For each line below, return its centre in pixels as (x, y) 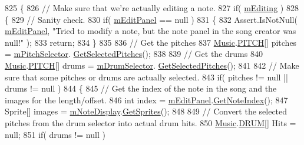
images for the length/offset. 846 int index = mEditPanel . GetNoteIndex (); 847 (146, 100)
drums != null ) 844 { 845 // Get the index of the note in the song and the (141, 88)
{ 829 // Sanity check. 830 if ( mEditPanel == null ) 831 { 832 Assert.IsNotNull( (151, 19)
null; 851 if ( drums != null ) (55, 134)
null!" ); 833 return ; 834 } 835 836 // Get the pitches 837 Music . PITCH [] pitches (151, 42)
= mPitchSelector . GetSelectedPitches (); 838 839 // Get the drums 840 (134, 54)
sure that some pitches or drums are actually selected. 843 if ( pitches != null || (146, 77)
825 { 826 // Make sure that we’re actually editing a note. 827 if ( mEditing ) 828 (152, 8)
